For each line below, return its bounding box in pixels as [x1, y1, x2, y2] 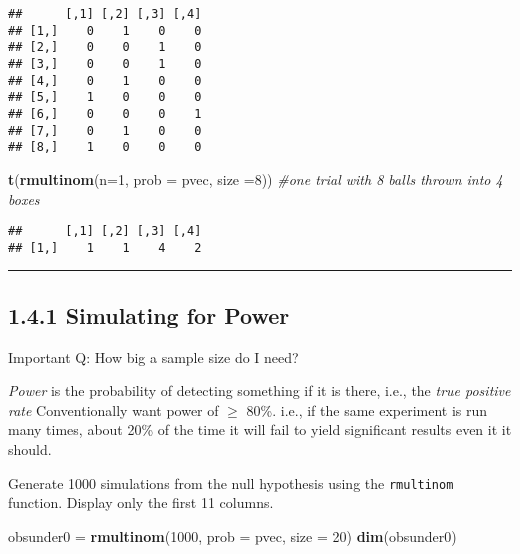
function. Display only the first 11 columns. [8, 492, 274, 513]
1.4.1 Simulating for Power [8, 299, 290, 330]
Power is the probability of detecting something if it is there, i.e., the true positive [8, 380, 511, 401]
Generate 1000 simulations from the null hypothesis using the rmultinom [8, 472, 454, 493]
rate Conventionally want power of [8, 399, 219, 420]
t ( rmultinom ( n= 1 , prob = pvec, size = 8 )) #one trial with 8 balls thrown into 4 [8, 168, 503, 189]
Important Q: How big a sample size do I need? [8, 346, 299, 367]
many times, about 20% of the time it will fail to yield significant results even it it [8, 419, 512, 440]
